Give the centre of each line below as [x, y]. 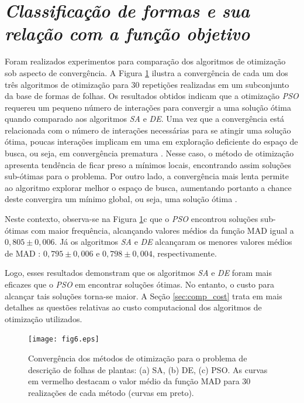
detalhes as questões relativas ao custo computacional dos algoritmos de [133, 307]
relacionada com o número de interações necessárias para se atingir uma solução [148, 130]
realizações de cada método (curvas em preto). [111, 392]
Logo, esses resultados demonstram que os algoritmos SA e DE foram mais [138, 273]
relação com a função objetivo [127, 33]
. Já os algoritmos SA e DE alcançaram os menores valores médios [173, 242]
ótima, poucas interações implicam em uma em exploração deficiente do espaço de [151, 141]
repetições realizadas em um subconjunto [216, 84]
